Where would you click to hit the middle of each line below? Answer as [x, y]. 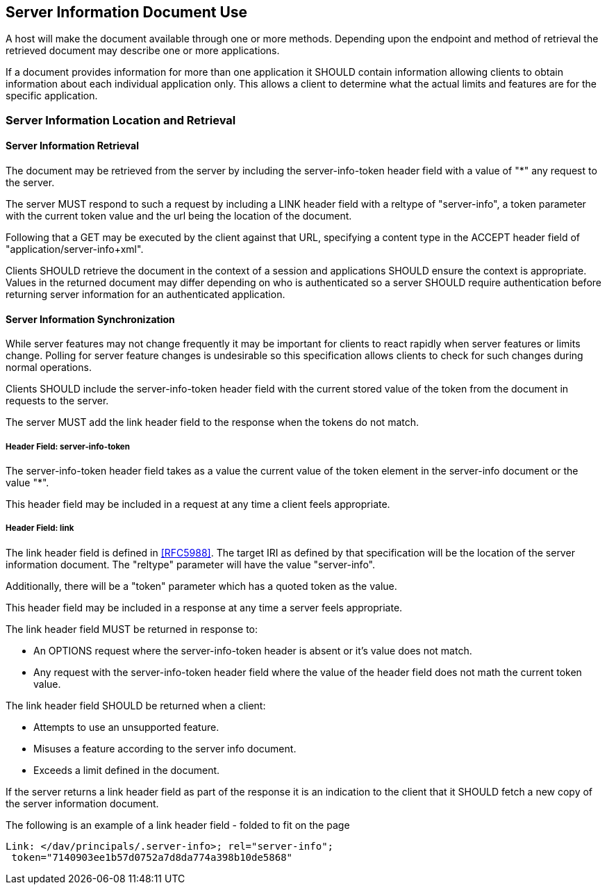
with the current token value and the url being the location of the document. [179, 216]
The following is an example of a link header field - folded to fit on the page [178, 825]
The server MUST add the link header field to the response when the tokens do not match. [213, 422]
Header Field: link [40, 528]
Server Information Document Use [127, 12]
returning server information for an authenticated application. [145, 295]
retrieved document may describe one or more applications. [143, 51]
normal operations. [49, 368]
